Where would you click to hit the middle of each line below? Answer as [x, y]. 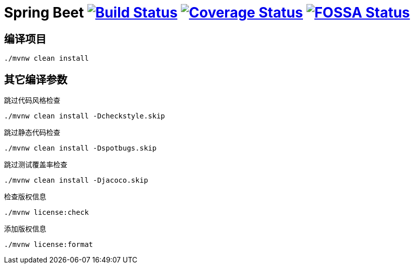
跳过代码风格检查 [32, 100]
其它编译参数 [36, 79]
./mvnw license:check [46, 213]
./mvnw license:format [49, 245]
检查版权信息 [25, 197]
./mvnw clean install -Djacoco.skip [76, 180]
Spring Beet [44, 13]
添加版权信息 [25, 229]
